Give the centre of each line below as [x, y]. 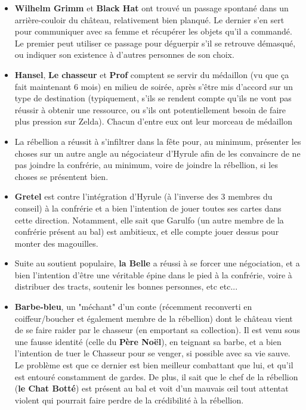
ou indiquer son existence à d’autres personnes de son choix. [124, 55]
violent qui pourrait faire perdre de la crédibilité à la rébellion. [129, 400]
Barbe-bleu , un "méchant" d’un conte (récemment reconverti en [133, 307]
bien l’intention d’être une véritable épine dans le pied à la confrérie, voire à [153, 274]
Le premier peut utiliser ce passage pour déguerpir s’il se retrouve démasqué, [155, 43]
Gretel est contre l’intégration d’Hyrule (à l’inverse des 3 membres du [143, 196]
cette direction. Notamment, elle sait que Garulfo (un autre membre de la [149, 220]
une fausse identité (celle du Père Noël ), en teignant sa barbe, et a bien [148, 341]
